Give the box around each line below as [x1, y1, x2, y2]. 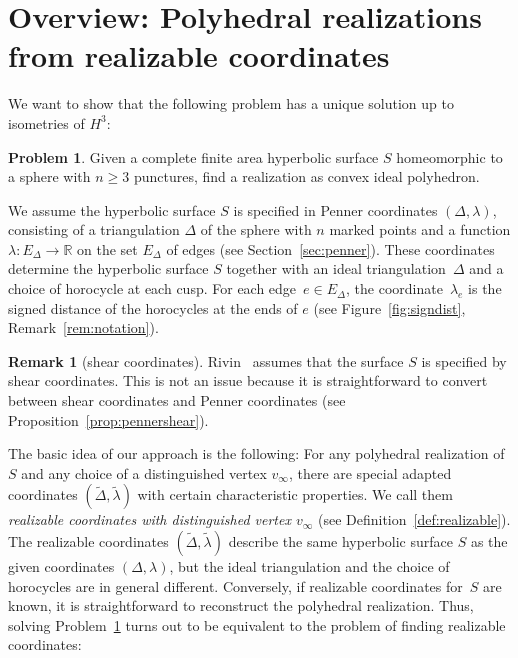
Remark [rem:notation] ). [8, 317, 159, 338]
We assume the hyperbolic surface [8, 199, 216, 220]
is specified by [421, 350, 507, 371]
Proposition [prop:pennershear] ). [8, 409, 209, 430]
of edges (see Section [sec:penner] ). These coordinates [166, 238, 495, 259]
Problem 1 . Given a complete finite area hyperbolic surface [8, 146, 379, 167]
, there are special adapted [288, 462, 452, 483]
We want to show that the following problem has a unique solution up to [8, 93, 454, 114]
